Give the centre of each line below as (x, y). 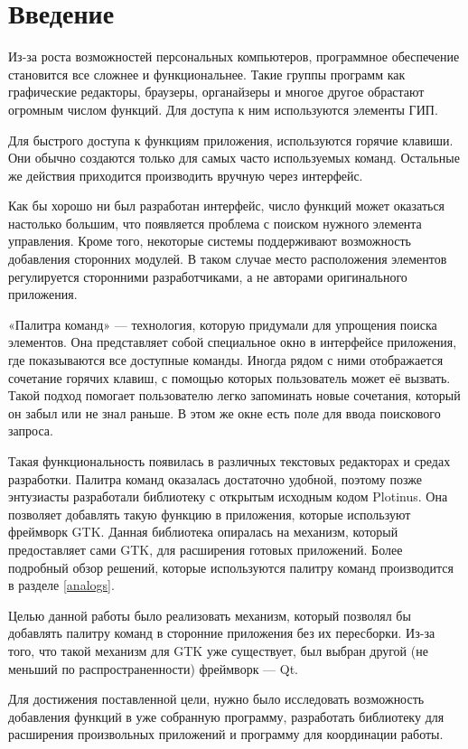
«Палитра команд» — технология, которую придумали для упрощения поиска (223, 324)
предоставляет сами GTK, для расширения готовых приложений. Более (206, 549)
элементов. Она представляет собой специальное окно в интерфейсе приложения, (233, 342)
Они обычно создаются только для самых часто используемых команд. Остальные (234, 158)
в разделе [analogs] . (61, 585)
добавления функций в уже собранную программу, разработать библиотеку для (226, 716)
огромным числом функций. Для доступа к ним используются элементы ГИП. (223, 109)
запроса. (31, 431)
